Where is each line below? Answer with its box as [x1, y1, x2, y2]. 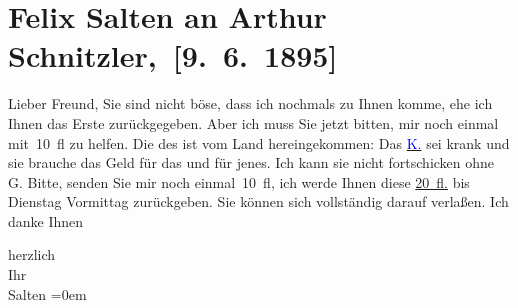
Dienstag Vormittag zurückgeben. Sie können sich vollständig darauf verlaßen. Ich [8, 191, 509, 212]
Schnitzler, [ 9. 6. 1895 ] [8, 35, 338, 76]
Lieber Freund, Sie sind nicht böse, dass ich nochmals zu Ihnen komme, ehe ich [8, 93, 493, 114]
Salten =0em [8, 283, 87, 304]
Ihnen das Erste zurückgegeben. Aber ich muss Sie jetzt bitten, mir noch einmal [8, 112, 499, 133]
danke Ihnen [8, 210, 84, 231]
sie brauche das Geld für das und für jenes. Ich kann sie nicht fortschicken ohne [8, 152, 495, 173]
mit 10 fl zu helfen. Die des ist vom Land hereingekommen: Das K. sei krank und [8, 132, 510, 153]
